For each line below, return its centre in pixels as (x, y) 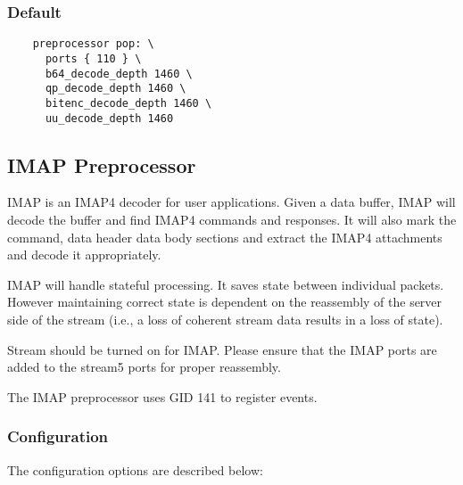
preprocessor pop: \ (93, 44)
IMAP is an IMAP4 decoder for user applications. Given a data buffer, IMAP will (231, 202)
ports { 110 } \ (93, 58)
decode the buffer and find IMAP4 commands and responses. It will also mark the (232, 219)
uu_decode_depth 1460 (109, 118)
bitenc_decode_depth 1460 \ (128, 103)
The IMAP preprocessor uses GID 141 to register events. (162, 396)
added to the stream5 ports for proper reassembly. (144, 367)
